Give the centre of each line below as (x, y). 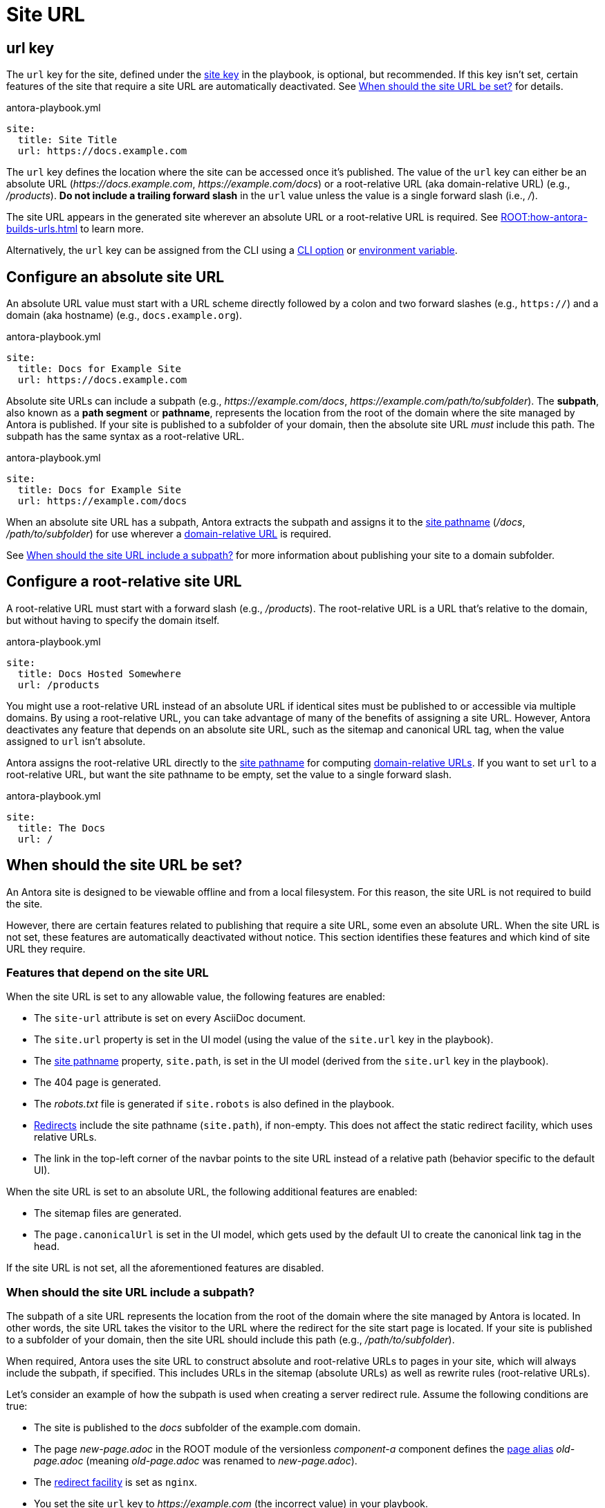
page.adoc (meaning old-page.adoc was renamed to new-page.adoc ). (196, 1461)
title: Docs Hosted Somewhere (99, 673)
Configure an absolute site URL (115, 277)
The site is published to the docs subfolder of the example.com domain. (197, 1428)
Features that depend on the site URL (108, 973)
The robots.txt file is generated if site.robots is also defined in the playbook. (214, 1104)
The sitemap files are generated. (108, 1213)
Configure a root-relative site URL (124, 582)
